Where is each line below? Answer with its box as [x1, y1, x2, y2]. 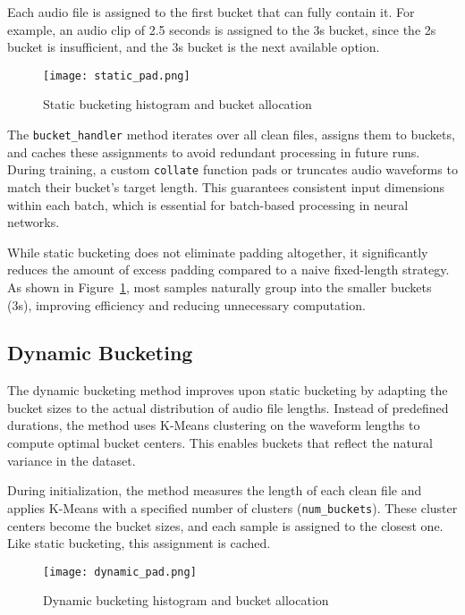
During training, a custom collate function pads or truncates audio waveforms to [7, 160, 458, 179]
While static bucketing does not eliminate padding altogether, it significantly [7, 242, 428, 261]
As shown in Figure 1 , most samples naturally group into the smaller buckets [7, 277, 432, 296]
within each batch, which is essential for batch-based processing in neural [7, 195, 409, 214]
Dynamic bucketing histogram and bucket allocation [43, 591, 329, 610]
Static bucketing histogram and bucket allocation [43, 95, 312, 114]
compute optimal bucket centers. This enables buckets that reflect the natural [7, 434, 433, 452]
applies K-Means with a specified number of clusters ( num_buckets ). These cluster [7, 498, 458, 517]
